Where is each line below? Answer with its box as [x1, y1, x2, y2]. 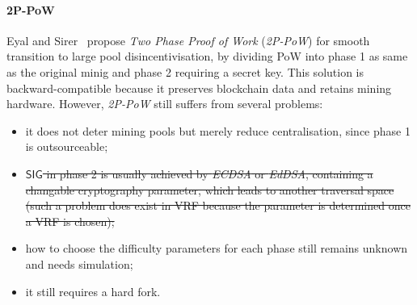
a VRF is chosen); [25, 212, 115, 229]
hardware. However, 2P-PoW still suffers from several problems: [6, 95, 323, 112]
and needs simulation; [25, 255, 133, 272]
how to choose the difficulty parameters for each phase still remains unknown [25, 240, 408, 257]
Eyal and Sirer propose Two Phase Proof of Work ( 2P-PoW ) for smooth [6, 31, 370, 48]
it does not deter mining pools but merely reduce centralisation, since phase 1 [25, 122, 411, 139]
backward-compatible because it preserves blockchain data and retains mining [6, 79, 392, 96]
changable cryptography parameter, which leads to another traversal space [25, 181, 394, 198]
